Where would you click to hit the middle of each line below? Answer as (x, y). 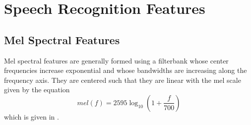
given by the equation (37, 90)
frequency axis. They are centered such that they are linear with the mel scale (123, 80)
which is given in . (31, 116)
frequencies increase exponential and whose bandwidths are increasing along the (125, 70)
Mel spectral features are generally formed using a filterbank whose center (116, 60)
